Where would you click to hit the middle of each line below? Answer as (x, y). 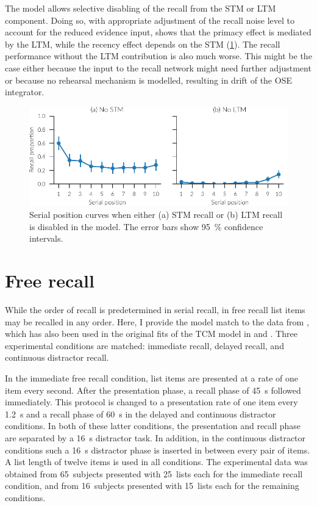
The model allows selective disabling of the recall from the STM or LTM (141, 8)
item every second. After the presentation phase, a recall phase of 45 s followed (153, 390)
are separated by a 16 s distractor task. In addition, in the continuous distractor (155, 437)
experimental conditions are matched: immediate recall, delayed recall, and (144, 345)
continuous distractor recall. (57, 357)
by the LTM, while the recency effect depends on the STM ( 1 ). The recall (143, 44)
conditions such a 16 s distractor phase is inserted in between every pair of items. (158, 450)
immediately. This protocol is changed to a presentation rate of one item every (151, 402)
